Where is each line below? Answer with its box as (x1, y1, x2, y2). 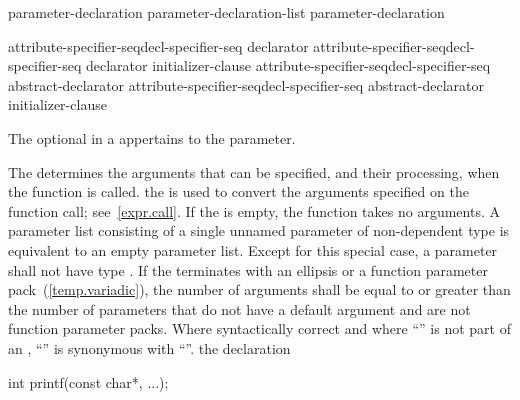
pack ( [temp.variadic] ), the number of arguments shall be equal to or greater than (8, 279, 511, 300)
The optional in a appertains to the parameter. (8, 127, 296, 148)
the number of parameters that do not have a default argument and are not (8, 298, 471, 319)
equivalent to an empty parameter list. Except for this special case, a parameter (8, 239, 498, 260)
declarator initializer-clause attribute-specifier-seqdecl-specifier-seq (85, 55, 491, 76)
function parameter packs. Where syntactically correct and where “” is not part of (8, 318, 511, 339)
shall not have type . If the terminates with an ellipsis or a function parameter (8, 259, 488, 280)
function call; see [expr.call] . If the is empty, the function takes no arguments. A (8, 200, 500, 221)
